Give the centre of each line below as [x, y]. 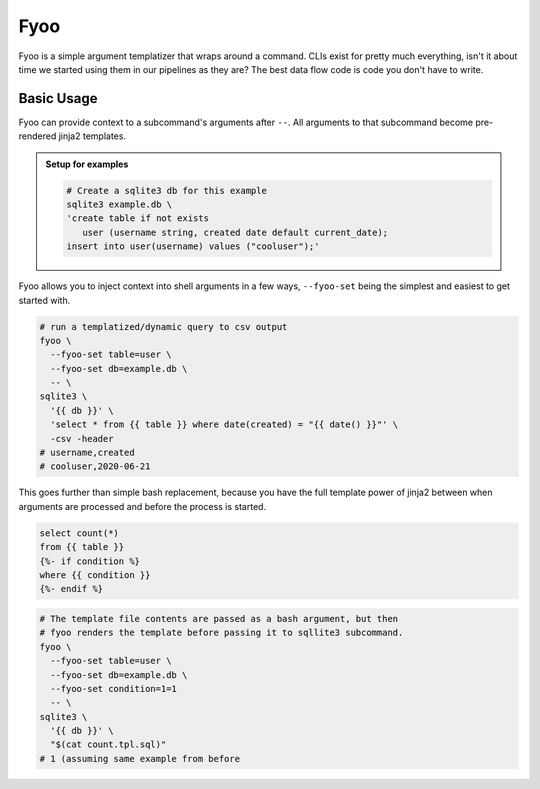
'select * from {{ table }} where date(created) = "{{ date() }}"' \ [224, 424]
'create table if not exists [138, 218]
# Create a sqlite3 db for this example [166, 190]
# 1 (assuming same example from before [139, 758]
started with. [44, 300]
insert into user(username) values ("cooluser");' [193, 246]
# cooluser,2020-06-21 [95, 466]
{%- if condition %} [89, 561]
